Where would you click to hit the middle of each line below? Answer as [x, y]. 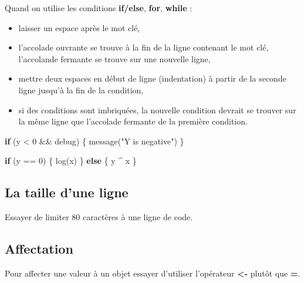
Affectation [39, 249]
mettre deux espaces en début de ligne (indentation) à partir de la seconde [152, 78]
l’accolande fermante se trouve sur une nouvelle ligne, [114, 58]
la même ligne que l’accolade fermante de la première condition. [133, 121]
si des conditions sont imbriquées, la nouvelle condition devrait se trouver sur [157, 110]
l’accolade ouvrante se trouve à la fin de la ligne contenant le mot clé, [143, 47]
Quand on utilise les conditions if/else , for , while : [99, 8]
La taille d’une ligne [67, 192]
